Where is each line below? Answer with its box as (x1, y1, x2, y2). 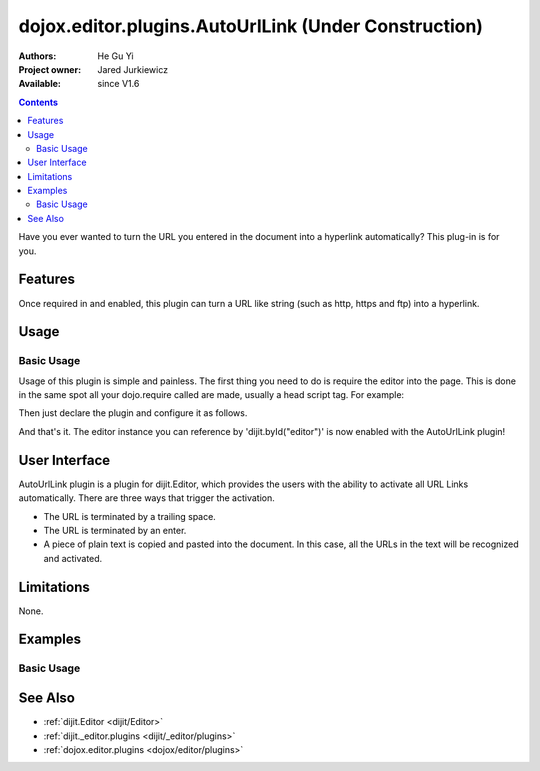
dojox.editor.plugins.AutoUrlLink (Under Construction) (18, 15, 484, 37)
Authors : (18, 50, 57, 62)
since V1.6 (97, 78, 140, 90)
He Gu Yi (97, 50, 134, 62)
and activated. (43, 552, 103, 564)
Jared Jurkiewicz (97, 63, 169, 75)
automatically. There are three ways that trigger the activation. (18, 492, 275, 504)
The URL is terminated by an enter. (43, 524, 187, 536)
